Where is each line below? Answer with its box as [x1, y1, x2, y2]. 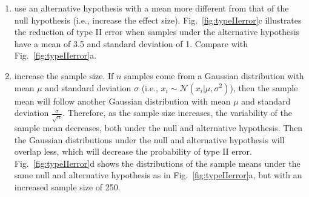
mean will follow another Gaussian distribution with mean [14, 94, 231, 107]
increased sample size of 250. [14, 181, 121, 193]
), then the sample [230, 81, 298, 94]
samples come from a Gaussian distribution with [124, 69, 304, 82]
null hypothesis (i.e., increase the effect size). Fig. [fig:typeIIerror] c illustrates [14, 13, 302, 26]
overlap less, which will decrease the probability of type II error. [14, 145, 252, 158]
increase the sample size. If [14, 69, 114, 82]
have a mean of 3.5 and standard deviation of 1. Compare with [14, 37, 248, 50]
